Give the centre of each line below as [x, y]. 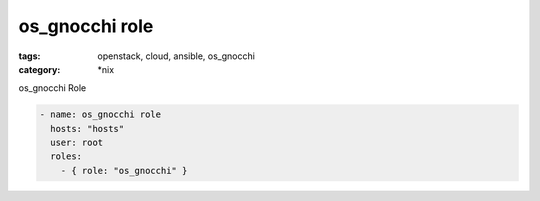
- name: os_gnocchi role [100, 114]
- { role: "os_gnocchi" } [124, 170]
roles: [66, 156]
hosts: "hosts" [87, 128]
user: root [77, 143]
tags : [29, 56]
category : [39, 69]
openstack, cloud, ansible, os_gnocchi [176, 56]
